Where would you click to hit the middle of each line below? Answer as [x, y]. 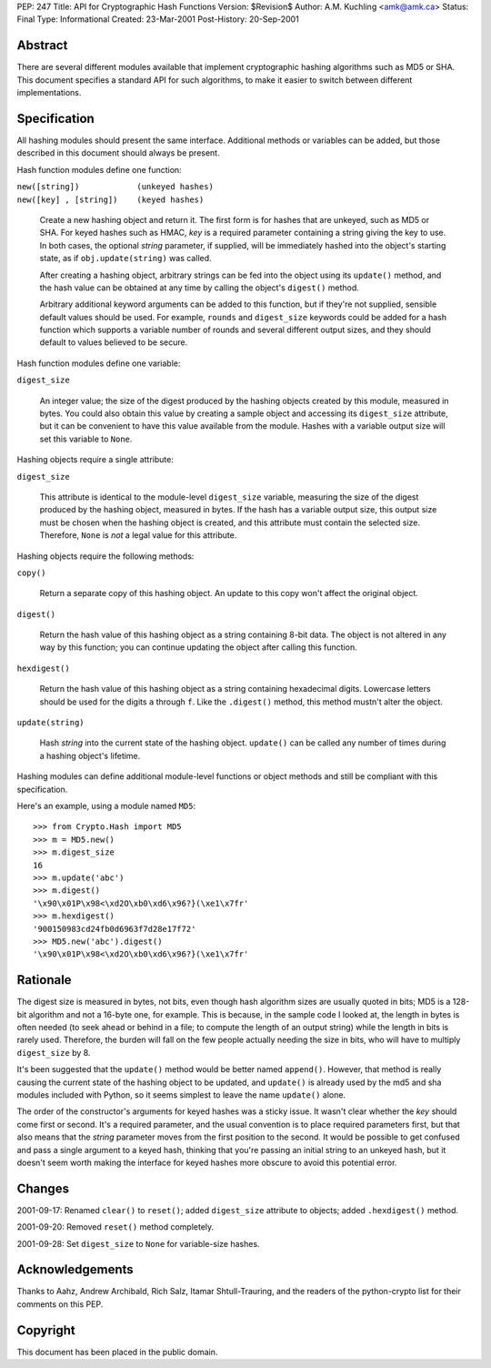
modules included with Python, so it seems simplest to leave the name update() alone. [181, 1094]
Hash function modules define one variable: [99, 363]
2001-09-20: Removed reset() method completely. [115, 1227]
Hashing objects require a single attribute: [95, 460]
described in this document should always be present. [118, 153]
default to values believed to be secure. [114, 342]
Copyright [46, 1330]
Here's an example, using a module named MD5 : [106, 806]
